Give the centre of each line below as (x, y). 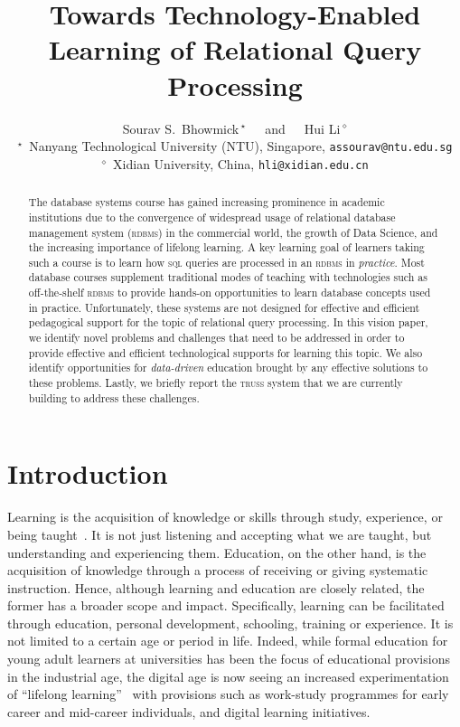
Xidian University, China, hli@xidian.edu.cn (241, 163)
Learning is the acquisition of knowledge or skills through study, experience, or (225, 517)
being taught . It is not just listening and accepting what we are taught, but (220, 534)
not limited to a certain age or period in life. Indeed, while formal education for (228, 641)
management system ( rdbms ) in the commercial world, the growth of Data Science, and (233, 232)
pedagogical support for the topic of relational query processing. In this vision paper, (228, 322)
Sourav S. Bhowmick (181, 128)
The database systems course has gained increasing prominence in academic (207, 202)
